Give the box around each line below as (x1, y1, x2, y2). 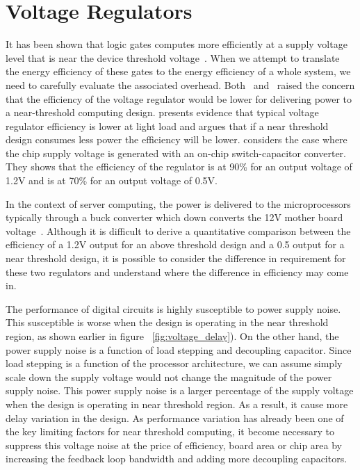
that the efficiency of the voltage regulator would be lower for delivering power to (6, 91, 352, 106)
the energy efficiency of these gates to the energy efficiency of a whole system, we (6, 64, 351, 79)
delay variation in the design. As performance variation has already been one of (6, 410, 344, 425)
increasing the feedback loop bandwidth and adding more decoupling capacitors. (6, 451, 347, 466)
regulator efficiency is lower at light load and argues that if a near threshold (6, 118, 329, 133)
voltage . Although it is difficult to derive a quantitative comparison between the (6, 223, 351, 238)
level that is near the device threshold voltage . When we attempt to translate (6, 50, 340, 65)
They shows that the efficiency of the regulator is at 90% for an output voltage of (6, 159, 352, 174)
